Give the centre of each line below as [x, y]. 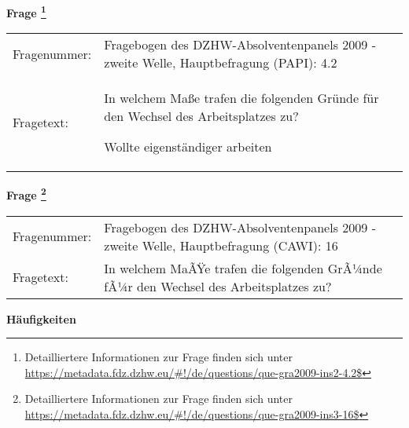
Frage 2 [26, 194]
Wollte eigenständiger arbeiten [188, 147]
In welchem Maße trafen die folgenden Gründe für [241, 98]
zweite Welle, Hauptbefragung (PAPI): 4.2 [221, 63]
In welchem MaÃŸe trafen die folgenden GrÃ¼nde [243, 268]
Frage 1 [26, 11]
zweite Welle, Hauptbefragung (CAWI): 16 [221, 245]
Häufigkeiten [41, 318]
